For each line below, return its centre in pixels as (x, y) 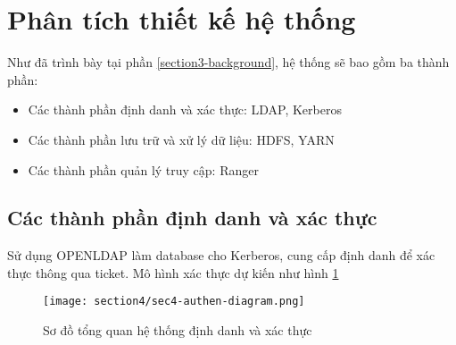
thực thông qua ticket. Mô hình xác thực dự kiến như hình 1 (173, 272)
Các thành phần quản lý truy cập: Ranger (143, 169)
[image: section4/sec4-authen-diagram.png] (174, 302)
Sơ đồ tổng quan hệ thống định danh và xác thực (178, 330)
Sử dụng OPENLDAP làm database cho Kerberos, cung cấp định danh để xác (221, 255)
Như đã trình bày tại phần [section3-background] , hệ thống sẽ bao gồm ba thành (228, 62)
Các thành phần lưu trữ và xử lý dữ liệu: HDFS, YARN (181, 139)
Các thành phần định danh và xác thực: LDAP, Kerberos (185, 109)
